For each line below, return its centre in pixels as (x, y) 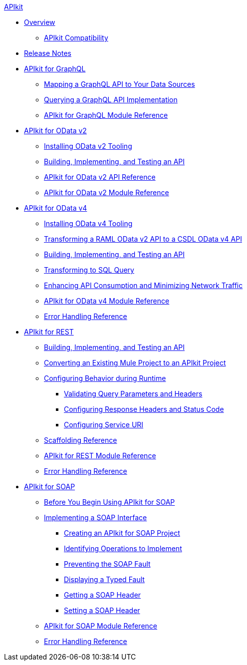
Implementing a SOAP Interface (96, 517)
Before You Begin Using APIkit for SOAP (110, 502)
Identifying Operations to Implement (123, 548)
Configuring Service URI (104, 425)
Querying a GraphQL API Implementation (111, 100)
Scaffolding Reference (81, 440)
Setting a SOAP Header (102, 610)
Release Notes (48, 53)
